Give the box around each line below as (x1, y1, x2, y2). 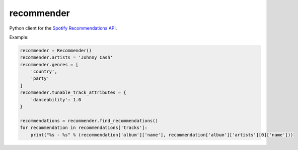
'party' (30, 76, 50, 81)
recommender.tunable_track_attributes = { (20, 90, 126, 95)
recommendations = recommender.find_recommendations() (20, 118, 158, 123)
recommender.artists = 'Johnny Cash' (20, 55, 113, 60)
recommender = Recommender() (20, 48, 92, 53)
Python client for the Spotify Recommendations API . (9, 25, 117, 31)
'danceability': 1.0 (30, 97, 82, 102)
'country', (30, 69, 57, 75)
